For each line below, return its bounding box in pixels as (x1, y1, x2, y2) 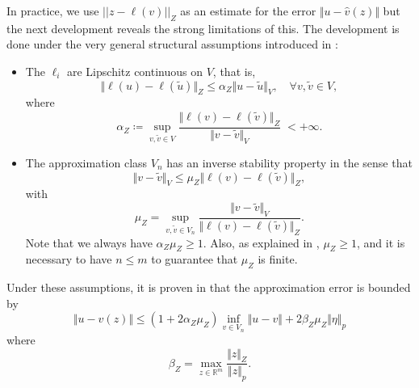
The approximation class (25, 154, 148, 171)
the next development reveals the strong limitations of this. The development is (6, 19, 400, 36)
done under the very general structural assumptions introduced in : (6, 36, 338, 53)
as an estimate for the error (180, 2, 316, 19)
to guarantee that (151, 251, 238, 268)
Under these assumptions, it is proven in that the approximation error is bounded (6, 279, 411, 296)
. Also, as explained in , (203, 234, 320, 251)
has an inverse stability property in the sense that (166, 154, 413, 171)
